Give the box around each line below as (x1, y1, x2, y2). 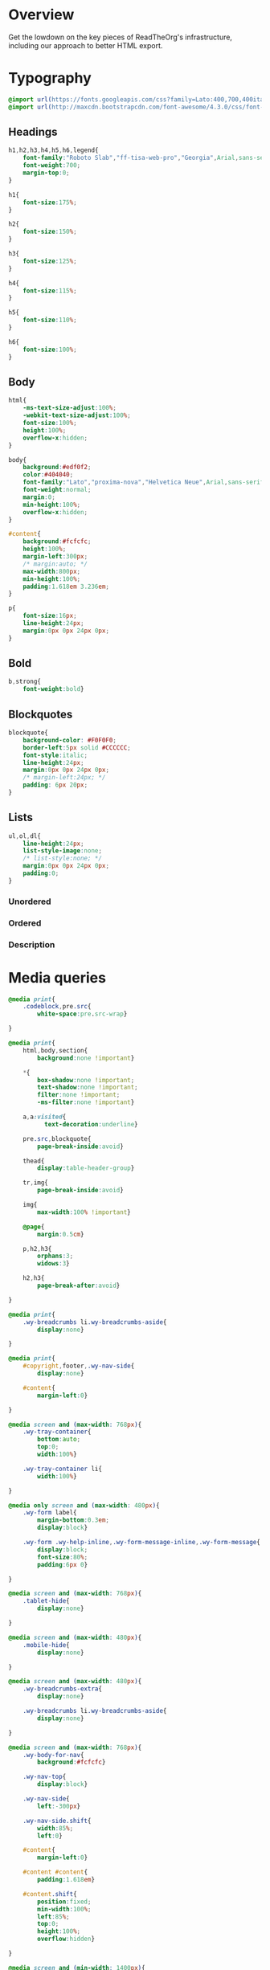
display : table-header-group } (37, 1164, 135, 1172)
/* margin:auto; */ (22, 560, 88, 568)
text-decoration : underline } (43, 1120, 138, 1128)
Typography (8, 69, 92, 88)
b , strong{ (8, 677, 42, 686)
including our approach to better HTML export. (8, 40, 163, 50)
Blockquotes (8, 707, 73, 721)
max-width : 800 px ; (22, 567, 81, 575)
